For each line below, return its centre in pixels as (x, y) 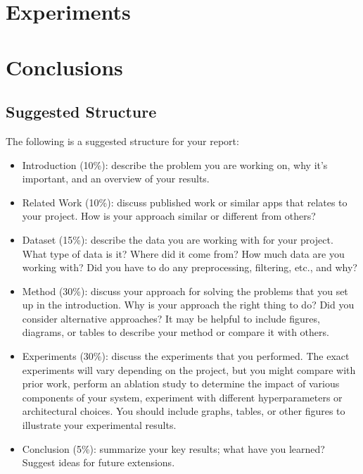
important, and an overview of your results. (116, 179)
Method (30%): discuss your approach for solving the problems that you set (185, 291)
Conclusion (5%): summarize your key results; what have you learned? (173, 448)
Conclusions (64, 67)
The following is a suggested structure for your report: (122, 141)
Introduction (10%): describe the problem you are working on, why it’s (175, 164)
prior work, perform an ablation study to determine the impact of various (181, 383)
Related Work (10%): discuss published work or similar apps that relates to (185, 202)
